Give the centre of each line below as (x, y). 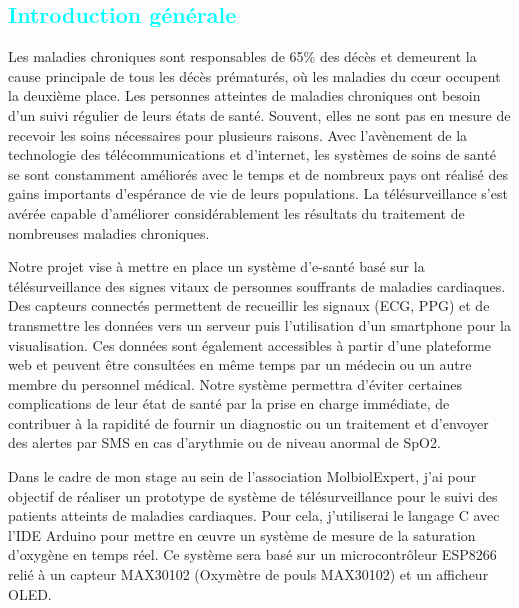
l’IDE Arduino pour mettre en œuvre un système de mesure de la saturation (242, 534)
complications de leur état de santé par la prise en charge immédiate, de (229, 403)
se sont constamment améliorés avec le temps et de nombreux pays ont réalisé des (258, 173)
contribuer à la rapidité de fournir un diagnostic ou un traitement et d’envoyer (248, 422)
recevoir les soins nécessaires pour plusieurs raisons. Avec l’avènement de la (238, 134)
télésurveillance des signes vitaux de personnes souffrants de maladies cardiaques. (257, 285)
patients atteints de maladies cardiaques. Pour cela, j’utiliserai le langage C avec (254, 515)
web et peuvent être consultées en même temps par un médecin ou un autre (240, 364)
